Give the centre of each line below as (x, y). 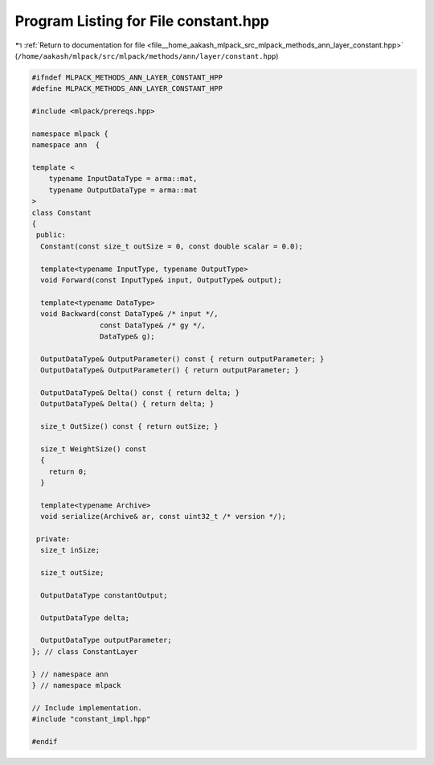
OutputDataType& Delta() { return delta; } (127, 404)
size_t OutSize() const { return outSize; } (129, 427)
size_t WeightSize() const (94, 449)
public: (51, 235)
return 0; (68, 471)
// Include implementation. (87, 707)
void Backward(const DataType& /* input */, (129, 314)
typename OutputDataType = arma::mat (123, 190)
